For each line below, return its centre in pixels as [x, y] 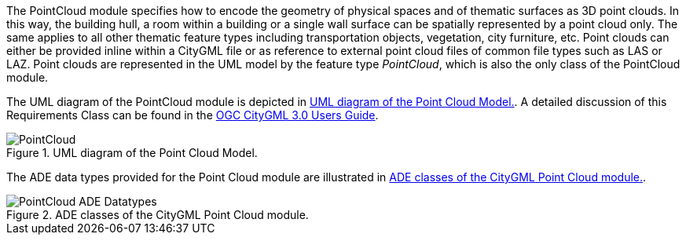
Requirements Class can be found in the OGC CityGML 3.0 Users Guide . [193, 115]
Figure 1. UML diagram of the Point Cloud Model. [132, 153]
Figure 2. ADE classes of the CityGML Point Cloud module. [158, 215]
